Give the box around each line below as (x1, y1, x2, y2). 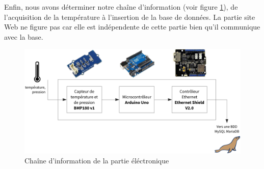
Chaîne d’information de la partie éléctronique (24, 155, 169, 166)
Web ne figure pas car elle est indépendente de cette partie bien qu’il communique (4, 21, 260, 32)
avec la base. (4, 31, 43, 42)
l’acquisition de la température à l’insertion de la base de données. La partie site (4, 11, 255, 22)
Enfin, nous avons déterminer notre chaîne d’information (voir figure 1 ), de (4, 2, 238, 12)
